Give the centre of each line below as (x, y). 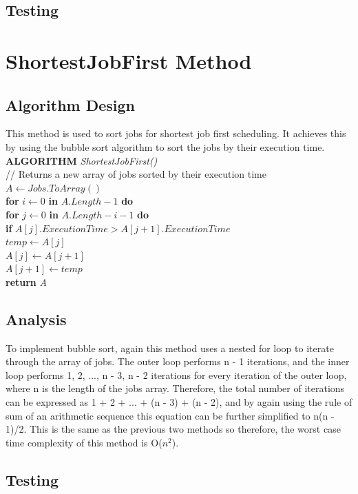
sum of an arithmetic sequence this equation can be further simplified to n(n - (170, 415)
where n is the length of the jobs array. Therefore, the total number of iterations (175, 388)
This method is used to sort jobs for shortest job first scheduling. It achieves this (176, 133)
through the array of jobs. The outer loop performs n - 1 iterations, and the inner (178, 361)
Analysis (36, 319)
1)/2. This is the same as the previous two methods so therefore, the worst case (173, 429)
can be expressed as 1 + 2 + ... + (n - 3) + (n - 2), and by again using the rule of (179, 402)
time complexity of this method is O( (84, 442)
